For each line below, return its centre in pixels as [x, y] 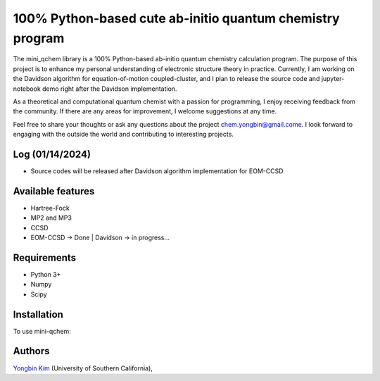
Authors [31, 351]
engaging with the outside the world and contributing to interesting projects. [123, 135]
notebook [27, 89]
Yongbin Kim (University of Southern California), [83, 368]
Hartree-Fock [50, 208]
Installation [38, 314]
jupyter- [333, 79]
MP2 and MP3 [51, 218]
